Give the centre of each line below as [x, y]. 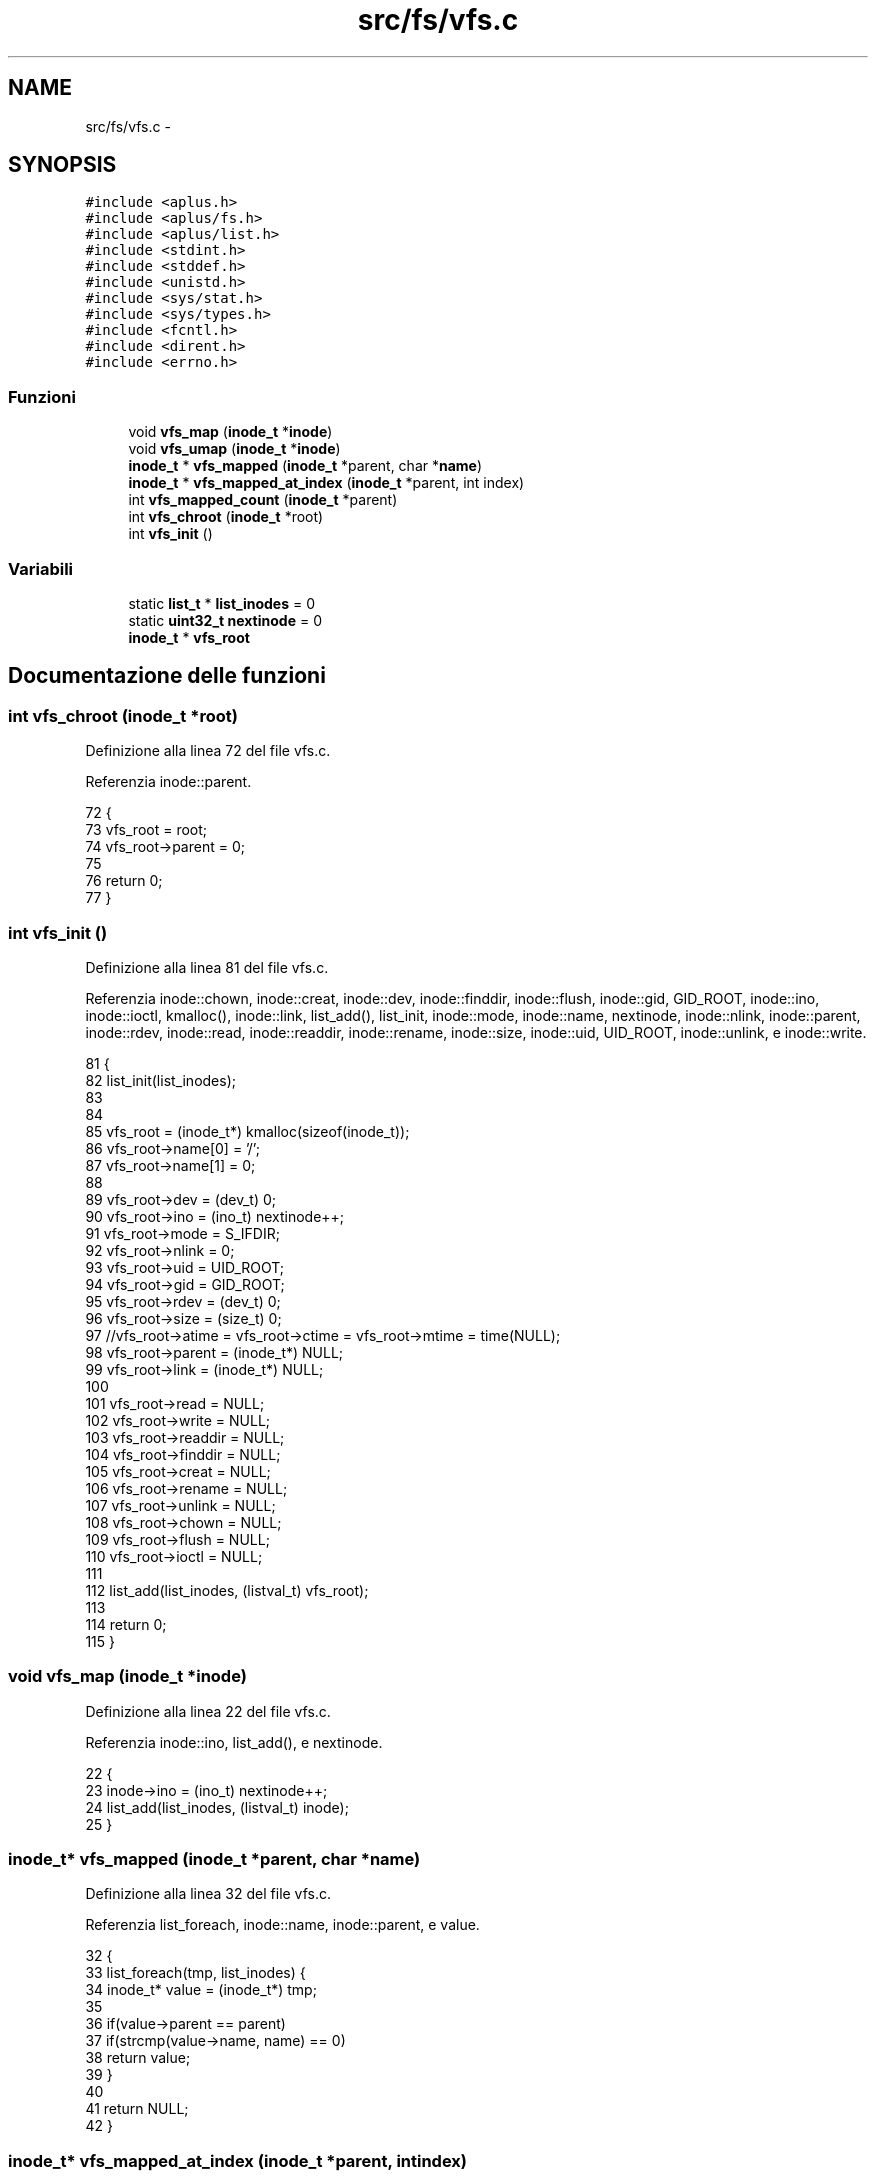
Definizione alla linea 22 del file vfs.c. [208, 1711]
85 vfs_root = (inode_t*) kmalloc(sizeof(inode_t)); [247, 1131]
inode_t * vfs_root [189, 637]
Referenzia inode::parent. [168, 782]
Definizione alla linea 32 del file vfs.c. [208, 1894]
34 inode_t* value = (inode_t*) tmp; [201, 1990]
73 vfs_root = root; [146, 830]
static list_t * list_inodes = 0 [221, 603]
